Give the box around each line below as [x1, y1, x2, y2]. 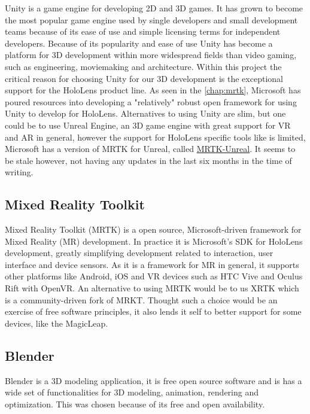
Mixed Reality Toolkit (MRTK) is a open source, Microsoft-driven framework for [5, 223, 302, 236]
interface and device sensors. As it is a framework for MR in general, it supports [5, 258, 299, 270]
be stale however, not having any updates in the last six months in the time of [5, 154, 292, 166]
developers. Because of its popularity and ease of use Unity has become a [5, 36, 273, 49]
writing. [5, 166, 34, 178]
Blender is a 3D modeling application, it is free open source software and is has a [5, 374, 302, 386]
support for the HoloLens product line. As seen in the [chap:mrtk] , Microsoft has [5, 84, 301, 96]
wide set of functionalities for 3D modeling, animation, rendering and [5, 386, 259, 398]
